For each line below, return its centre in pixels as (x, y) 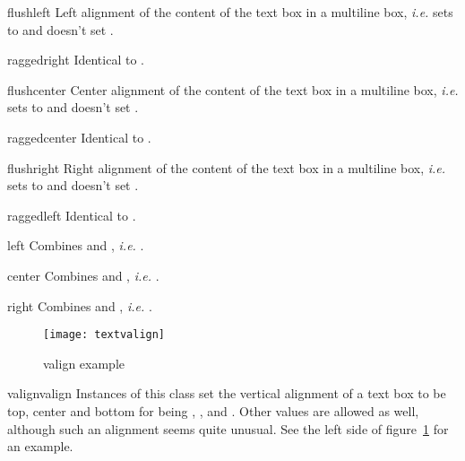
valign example (84, 363)
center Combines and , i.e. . (83, 275)
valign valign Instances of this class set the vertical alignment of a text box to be (227, 393)
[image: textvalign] (104, 335)
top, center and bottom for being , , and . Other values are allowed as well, (213, 410)
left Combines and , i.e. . (76, 245)
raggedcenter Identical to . (79, 137)
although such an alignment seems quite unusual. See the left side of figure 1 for (228, 428)
